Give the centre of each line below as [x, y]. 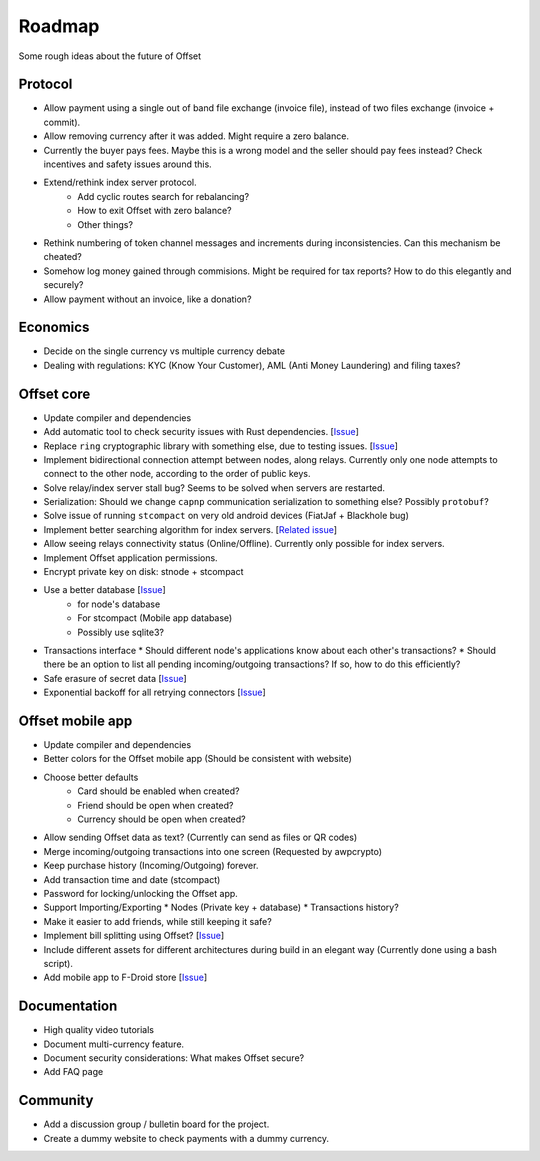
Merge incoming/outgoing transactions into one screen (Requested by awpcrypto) [213, 851]
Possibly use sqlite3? [121, 632]
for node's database [119, 604]
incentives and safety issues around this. [127, 164]
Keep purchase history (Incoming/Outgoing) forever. [151, 866]
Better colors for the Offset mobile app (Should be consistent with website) [197, 759]
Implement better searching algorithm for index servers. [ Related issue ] [190, 529]
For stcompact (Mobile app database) [155, 618]
